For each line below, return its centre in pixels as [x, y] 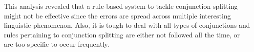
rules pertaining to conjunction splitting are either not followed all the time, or [122, 34]
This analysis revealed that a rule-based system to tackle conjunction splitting [121, 6]
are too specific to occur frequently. [57, 44]
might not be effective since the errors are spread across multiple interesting [117, 15]
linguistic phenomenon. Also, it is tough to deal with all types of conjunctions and [127, 25]
